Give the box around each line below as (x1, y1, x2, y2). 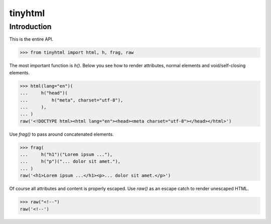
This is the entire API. (9, 36, 54, 42)
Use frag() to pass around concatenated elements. (9, 131, 114, 137)
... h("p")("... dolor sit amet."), (20, 159, 120, 164)
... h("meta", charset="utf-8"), (20, 97, 123, 103)
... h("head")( (20, 90, 68, 96)
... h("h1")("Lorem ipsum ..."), (20, 152, 113, 158)
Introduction (9, 22, 52, 31)
